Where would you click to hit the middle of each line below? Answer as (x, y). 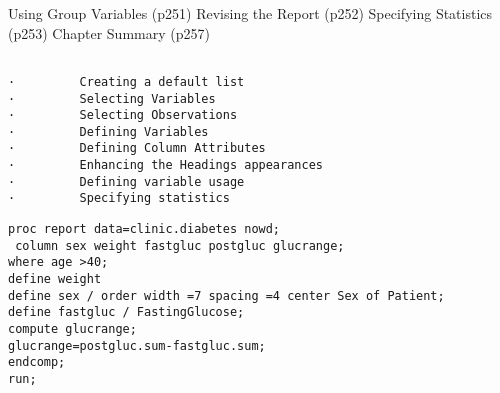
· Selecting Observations (123, 115)
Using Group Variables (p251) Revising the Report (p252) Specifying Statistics (250, 13)
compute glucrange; (72, 329)
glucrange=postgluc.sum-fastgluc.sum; (137, 345)
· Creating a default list (126, 81)
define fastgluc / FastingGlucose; (126, 312)
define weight (55, 279)
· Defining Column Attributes (137, 148)
